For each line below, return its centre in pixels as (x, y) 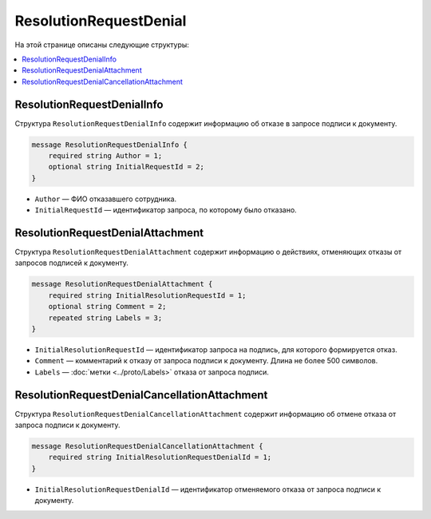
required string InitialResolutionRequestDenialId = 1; (160, 458)
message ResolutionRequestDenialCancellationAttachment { (147, 446)
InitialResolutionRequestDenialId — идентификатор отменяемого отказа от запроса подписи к (208, 489)
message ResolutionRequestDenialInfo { (109, 145)
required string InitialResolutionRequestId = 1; (147, 295)
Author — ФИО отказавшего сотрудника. (106, 199)
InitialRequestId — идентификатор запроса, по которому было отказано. (166, 210)
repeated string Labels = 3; (105, 318)
